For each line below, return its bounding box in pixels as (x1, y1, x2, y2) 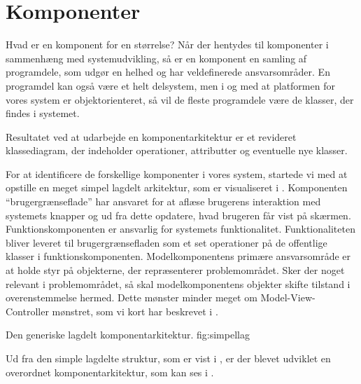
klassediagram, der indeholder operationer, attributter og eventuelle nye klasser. (6, 143, 348, 158)
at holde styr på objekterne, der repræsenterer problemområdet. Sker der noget (6, 263, 345, 277)
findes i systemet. (6, 106, 80, 121)
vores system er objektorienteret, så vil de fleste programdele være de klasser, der (6, 92, 354, 107)
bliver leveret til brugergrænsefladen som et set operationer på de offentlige (6, 235, 327, 249)
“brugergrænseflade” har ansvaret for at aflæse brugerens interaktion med (6, 194, 321, 209)
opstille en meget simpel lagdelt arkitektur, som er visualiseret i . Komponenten (6, 180, 348, 195)
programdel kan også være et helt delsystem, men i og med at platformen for (6, 78, 335, 92)
